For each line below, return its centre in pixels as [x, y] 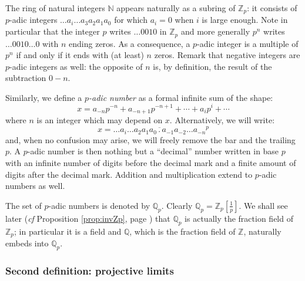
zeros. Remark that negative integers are [227, 55]
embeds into [27, 243]
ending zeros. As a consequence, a [130, 43]
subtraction [26, 78]
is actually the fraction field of [239, 218]
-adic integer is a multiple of [248, 43]
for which [131, 20]
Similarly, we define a [44, 97]
